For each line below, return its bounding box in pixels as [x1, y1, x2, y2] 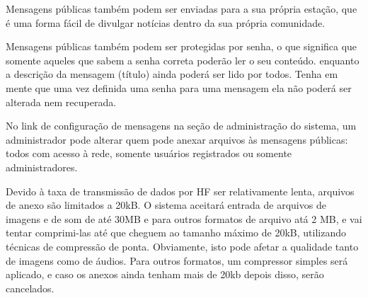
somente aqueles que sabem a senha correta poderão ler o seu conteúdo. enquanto [6, 52, 360, 67]
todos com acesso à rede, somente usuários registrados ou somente [6, 146, 292, 161]
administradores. [6, 159, 78, 174]
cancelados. [6, 280, 54, 295]
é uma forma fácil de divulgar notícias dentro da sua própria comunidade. [6, 15, 326, 30]
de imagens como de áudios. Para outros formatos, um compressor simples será [6, 253, 348, 268]
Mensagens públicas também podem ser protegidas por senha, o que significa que [6, 39, 357, 54]
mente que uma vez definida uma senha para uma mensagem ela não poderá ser [6, 80, 352, 95]
